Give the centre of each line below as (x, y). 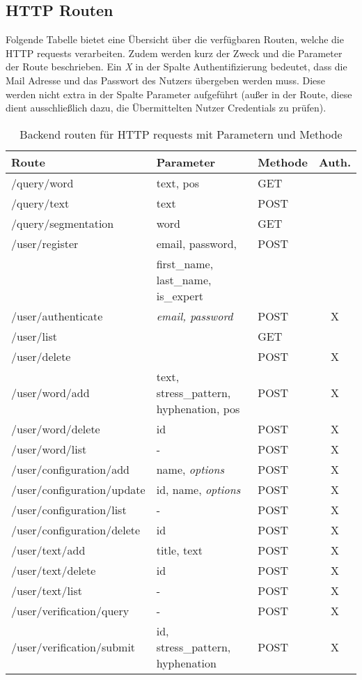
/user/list (34, 336)
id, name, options (198, 489)
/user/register (45, 243)
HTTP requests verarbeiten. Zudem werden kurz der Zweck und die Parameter (174, 53)
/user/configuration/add (71, 469)
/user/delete (41, 356)
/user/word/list (49, 449)
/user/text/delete (54, 570)
